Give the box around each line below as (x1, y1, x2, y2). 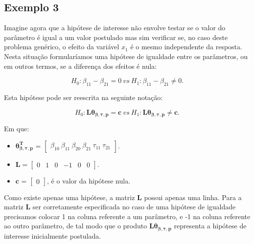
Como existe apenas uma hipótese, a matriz (4, 192, 135, 202)
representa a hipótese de (174, 221, 247, 231)
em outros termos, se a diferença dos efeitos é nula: (4, 61, 157, 71)
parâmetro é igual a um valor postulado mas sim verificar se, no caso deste (4, 32, 228, 42)
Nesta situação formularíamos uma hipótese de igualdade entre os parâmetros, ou (4, 51, 248, 61)
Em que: (4, 123, 29, 134)
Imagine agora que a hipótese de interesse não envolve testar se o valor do (4, 22, 226, 33)
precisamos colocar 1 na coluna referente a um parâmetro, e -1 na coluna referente (4, 211, 251, 221)
